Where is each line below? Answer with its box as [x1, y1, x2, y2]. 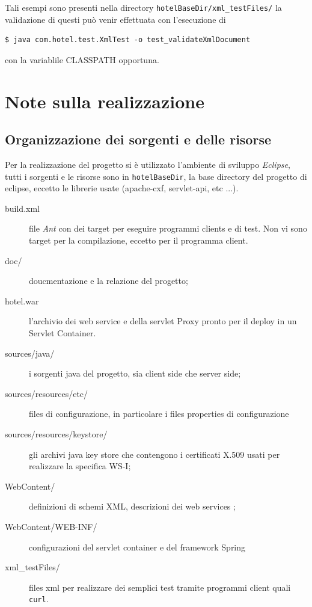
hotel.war [5, 294, 39, 307]
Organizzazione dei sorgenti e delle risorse [5, 130, 271, 149]
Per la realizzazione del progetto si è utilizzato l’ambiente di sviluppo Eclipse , [5, 158, 290, 171]
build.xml [5, 202, 40, 214]
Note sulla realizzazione [5, 88, 204, 113]
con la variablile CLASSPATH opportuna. [5, 53, 159, 66]
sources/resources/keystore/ [5, 427, 108, 440]
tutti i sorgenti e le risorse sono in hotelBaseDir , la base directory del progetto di [5, 170, 307, 182]
